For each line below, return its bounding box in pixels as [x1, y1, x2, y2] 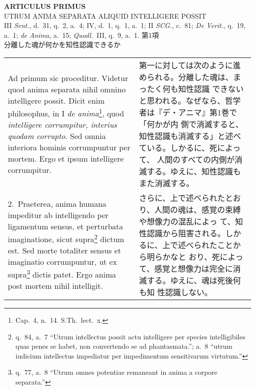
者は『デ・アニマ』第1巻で [139, 106, 237, 118]
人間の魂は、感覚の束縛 [154, 203, 241, 215]
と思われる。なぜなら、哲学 [139, 94, 241, 106]
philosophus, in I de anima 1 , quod [8, 106, 124, 119]
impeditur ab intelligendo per [8, 209, 109, 221]
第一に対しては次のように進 [139, 59, 241, 71]
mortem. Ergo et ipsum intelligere [8, 153, 124, 165]
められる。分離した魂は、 [139, 71, 233, 83]
